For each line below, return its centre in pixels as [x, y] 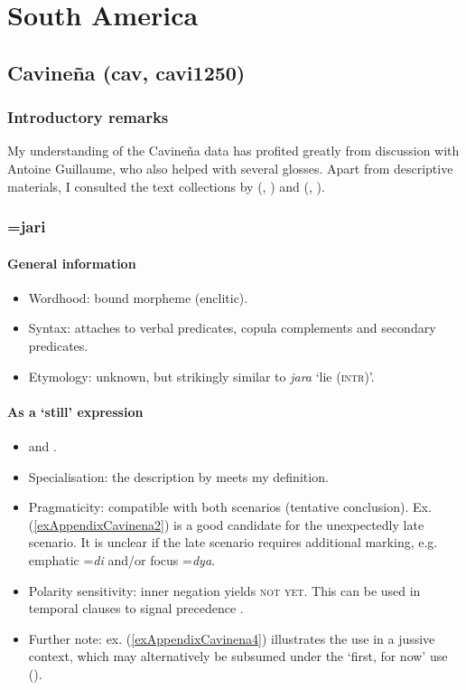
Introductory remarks [88, 117]
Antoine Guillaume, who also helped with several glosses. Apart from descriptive [230, 168]
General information [72, 263]
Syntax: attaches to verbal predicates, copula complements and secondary [232, 328]
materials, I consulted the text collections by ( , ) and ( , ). [166, 186]
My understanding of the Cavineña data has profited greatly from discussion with [233, 151]
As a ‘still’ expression [75, 411]
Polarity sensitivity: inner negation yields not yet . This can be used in [224, 590]
